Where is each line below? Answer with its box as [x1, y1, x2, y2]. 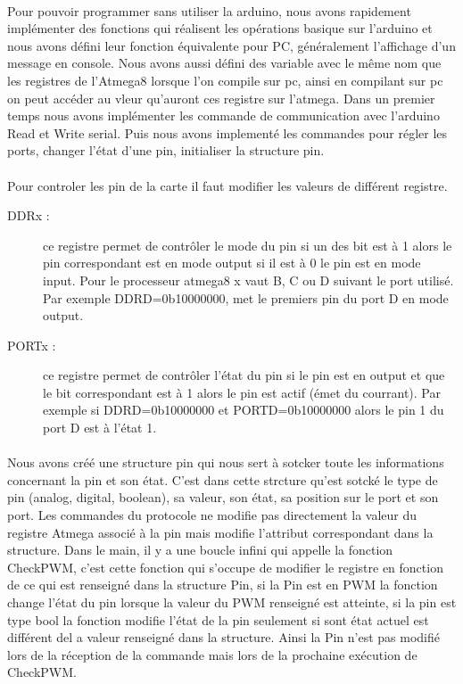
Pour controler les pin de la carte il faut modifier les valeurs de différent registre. [7, 176, 448, 194]
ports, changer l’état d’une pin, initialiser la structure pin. [7, 141, 325, 160]
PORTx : [7, 335, 56, 354]
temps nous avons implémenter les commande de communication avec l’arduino [7, 106, 440, 125]
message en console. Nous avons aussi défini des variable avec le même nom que [7, 54, 442, 72]
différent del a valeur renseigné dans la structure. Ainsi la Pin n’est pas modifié [7, 628, 441, 647]
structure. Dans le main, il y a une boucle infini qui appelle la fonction [7, 540, 393, 559]
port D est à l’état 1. [43, 418, 157, 437]
